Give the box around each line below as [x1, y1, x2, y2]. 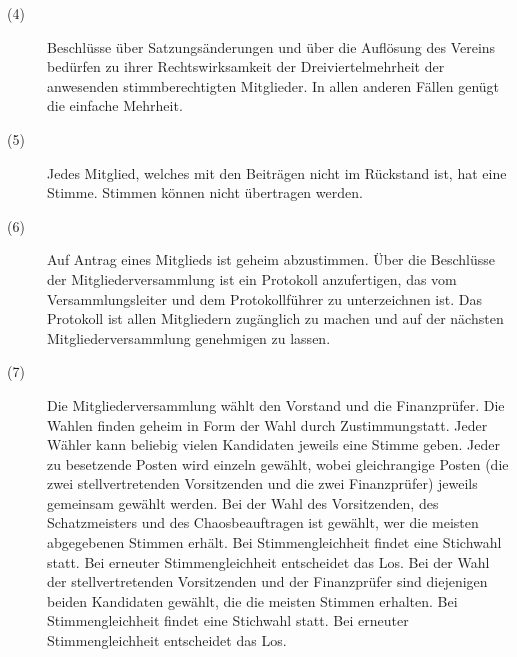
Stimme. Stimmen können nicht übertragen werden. [47, 182, 363, 203]
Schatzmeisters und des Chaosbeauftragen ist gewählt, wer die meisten [47, 512, 479, 533]
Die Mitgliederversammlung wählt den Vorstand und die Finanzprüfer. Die [47, 394, 505, 415]
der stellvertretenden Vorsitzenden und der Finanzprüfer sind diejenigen [47, 571, 488, 592]
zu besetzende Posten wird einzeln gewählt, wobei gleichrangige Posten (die [47, 453, 509, 474]
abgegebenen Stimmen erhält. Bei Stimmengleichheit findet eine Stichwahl [47, 532, 502, 553]
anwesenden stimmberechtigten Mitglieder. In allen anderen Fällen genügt [47, 75, 500, 96]
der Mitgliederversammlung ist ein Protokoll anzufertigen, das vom [47, 268, 457, 289]
